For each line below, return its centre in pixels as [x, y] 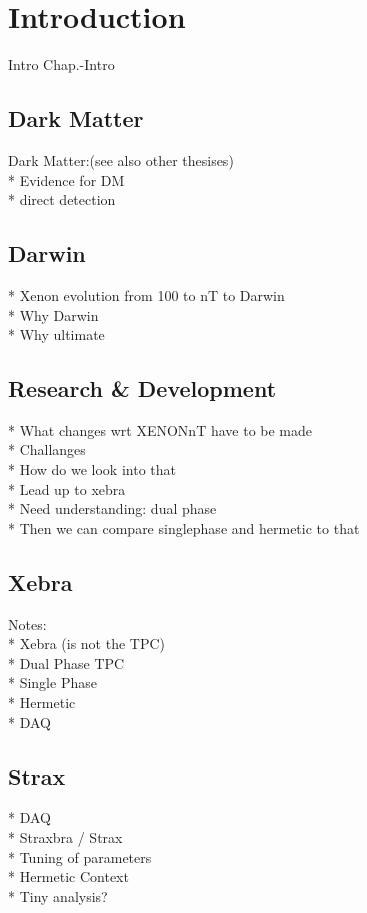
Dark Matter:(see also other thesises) [121, 159]
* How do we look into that [92, 469]
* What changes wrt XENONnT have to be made [160, 429]
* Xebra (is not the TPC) [87, 643]
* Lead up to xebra [67, 488]
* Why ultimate [56, 334]
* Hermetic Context [68, 876]
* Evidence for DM [66, 179]
